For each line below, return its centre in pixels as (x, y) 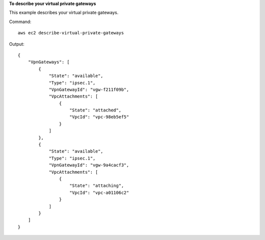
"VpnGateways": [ (49, 62)
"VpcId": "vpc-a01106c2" (99, 192)
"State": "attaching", (97, 186)
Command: (20, 22)
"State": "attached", (95, 110)
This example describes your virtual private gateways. (64, 13)
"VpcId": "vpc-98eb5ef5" (99, 117)
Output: (17, 44)
